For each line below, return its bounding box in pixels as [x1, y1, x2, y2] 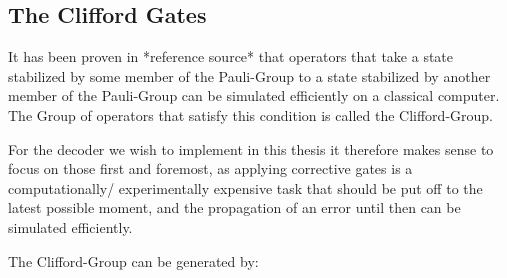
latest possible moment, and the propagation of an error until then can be [8, 197, 461, 218]
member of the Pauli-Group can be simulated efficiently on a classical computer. [8, 85, 500, 106]
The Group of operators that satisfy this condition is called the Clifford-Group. [8, 104, 493, 125]
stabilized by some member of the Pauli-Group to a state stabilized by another [8, 65, 491, 86]
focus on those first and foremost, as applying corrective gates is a [8, 158, 413, 179]
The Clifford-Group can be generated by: [8, 250, 259, 271]
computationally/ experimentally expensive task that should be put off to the [8, 177, 483, 198]
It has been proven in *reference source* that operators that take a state [8, 46, 454, 67]
